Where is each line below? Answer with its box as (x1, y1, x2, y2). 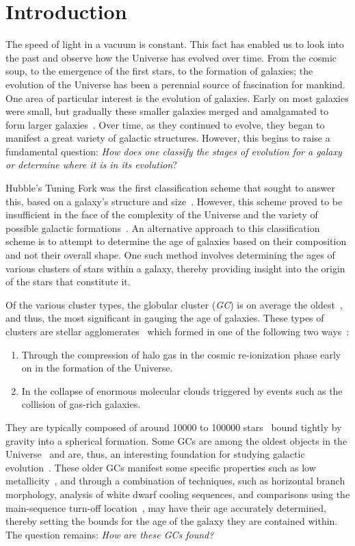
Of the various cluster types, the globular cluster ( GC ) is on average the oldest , (5, 297, 343, 311)
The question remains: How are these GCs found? (5, 527, 214, 541)
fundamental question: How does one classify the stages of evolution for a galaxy (5, 144, 342, 158)
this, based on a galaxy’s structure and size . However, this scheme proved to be (5, 194, 343, 208)
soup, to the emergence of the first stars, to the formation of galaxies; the (5, 64, 313, 78)
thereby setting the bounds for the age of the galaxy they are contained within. (5, 514, 338, 528)
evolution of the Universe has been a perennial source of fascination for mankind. (5, 77, 345, 91)
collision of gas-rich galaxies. (21, 397, 141, 411)
